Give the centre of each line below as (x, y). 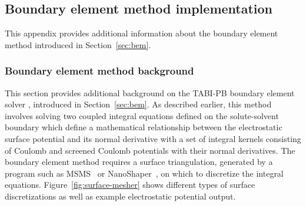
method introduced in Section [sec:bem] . (78, 44)
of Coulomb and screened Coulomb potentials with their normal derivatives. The (150, 150)
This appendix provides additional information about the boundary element (142, 33)
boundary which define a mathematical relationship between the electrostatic (144, 127)
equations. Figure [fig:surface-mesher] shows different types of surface (130, 185)
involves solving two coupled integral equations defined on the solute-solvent (142, 115)
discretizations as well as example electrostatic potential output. (120, 196)
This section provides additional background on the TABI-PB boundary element (150, 92)
